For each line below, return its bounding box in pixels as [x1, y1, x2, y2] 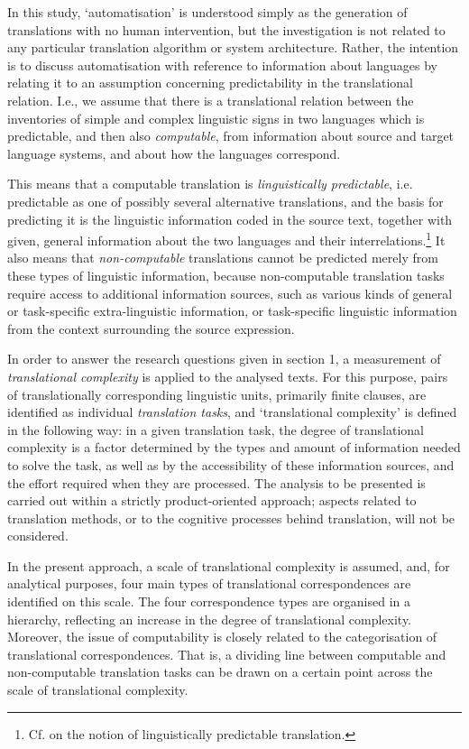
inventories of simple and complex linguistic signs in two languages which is [7, 108, 425, 127]
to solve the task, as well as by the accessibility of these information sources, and [7, 455, 455, 474]
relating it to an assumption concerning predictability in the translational [7, 73, 414, 92]
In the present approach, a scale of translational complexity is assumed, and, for [7, 556, 450, 575]
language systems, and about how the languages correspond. [7, 143, 341, 162]
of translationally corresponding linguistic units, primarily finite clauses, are [7, 384, 427, 403]
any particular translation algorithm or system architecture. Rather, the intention [7, 38, 459, 57]
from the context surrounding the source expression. [7, 319, 295, 338]
